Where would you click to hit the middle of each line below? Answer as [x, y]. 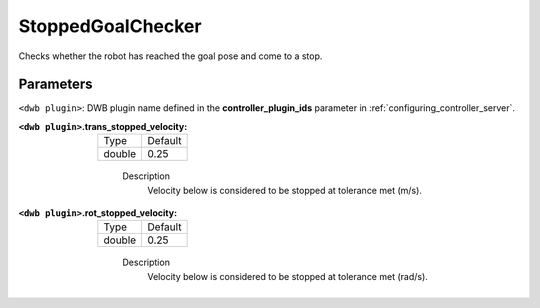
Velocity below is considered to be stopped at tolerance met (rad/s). [288, 276]
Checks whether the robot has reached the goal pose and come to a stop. [170, 56]
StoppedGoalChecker [110, 26]
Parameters [55, 84]
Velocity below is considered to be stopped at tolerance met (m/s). [284, 190]
